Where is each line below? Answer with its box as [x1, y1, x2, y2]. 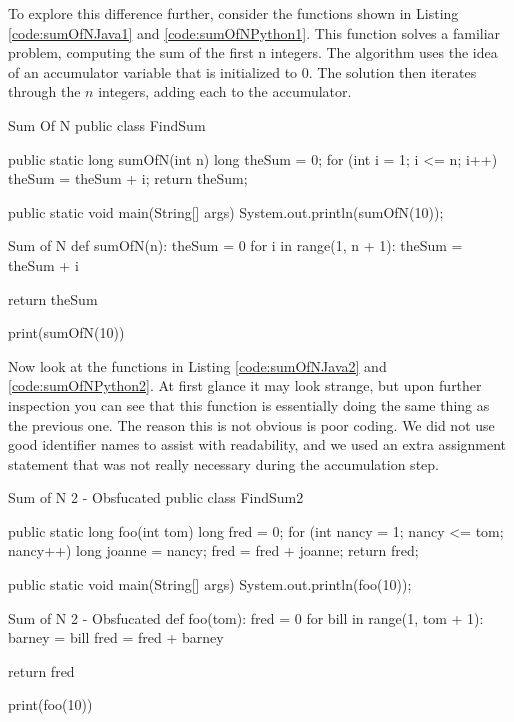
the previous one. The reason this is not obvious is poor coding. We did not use [8, 414, 495, 435]
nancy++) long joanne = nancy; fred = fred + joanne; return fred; [8, 540, 419, 561]
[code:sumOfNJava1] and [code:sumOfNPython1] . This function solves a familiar [8, 22, 501, 43]
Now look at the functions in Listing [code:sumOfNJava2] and [8, 355, 387, 376]
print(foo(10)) [8, 694, 93, 715]
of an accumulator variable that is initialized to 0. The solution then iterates [8, 61, 477, 82]
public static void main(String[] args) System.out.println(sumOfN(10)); [8, 201, 444, 222]
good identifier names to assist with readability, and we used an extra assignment [8, 434, 507, 455]
